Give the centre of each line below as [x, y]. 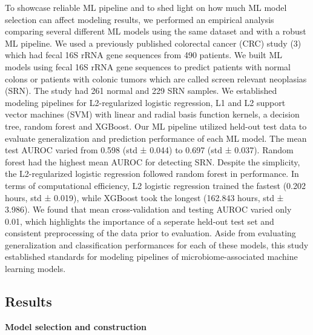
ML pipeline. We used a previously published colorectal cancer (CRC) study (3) [153, 43]
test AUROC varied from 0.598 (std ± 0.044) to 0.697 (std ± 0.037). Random [149, 150]
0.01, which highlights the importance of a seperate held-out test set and [140, 221]
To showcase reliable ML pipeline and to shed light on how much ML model [146, 7]
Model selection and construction [76, 326]
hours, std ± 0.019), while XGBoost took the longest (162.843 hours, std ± [144, 197]
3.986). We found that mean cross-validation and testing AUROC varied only [148, 209]
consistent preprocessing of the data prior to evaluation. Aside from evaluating [150, 233]
